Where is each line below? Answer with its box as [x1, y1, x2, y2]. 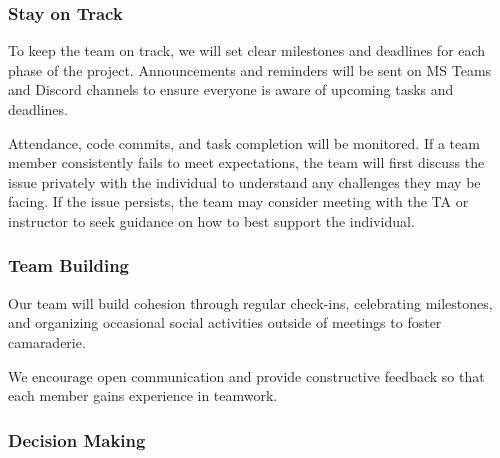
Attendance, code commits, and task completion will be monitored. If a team [8, 132, 480, 153]
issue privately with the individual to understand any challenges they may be [8, 171, 481, 192]
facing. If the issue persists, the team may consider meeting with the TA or [8, 191, 469, 212]
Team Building [8, 253, 130, 278]
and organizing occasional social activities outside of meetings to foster [8, 312, 442, 333]
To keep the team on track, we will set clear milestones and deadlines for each [8, 40, 486, 61]
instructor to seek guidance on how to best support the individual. [8, 210, 415, 231]
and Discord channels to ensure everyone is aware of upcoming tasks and [8, 79, 454, 100]
